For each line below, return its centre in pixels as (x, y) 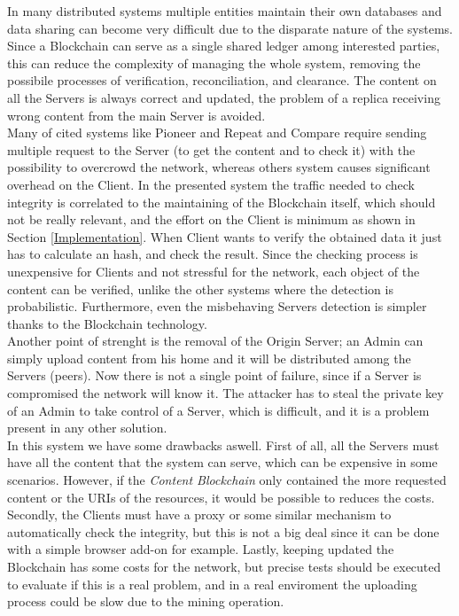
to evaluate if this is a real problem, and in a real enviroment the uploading (212, 584)
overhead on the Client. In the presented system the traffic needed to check (211, 184)
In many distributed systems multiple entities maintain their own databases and (225, 11)
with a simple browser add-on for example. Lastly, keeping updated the (201, 549)
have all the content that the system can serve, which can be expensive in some (222, 462)
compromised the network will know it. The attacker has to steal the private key (226, 393)
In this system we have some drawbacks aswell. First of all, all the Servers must (223, 444)
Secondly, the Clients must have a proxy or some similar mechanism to (199, 515)
